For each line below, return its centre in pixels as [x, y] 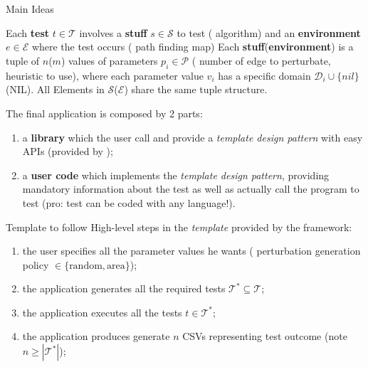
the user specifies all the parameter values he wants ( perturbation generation [191, 251]
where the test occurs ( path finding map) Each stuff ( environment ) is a [193, 47]
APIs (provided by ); [68, 151]
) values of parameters [109, 60]
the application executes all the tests [102, 312]
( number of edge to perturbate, [261, 60]
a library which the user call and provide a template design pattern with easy [193, 137]
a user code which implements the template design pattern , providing [176, 175]
